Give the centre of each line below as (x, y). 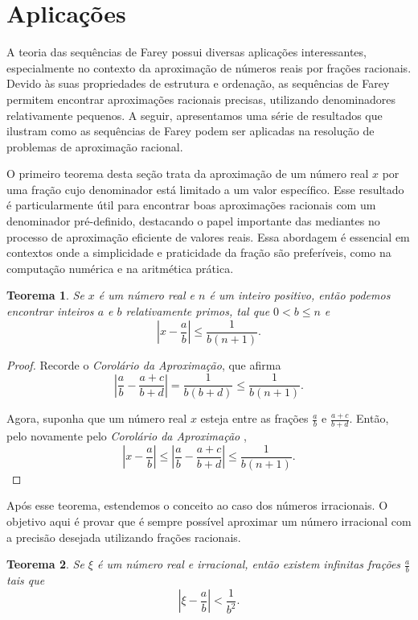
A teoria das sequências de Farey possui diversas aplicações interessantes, (186, 52)
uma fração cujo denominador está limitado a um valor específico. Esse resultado (205, 189)
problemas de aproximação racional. (95, 146)
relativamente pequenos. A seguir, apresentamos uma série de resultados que (195, 115)
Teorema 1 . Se (45, 295)
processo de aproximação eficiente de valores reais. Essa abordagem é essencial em (208, 236)
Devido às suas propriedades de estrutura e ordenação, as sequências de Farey (198, 83)
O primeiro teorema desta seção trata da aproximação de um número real (188, 174)
